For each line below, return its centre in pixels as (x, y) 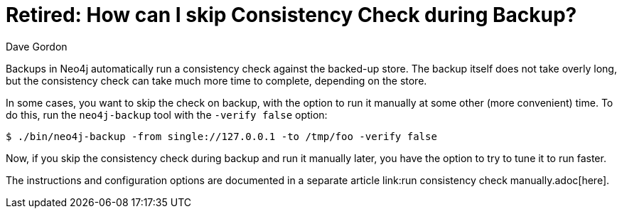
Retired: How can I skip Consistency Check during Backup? (291, 15)
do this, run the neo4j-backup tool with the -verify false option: (167, 114)
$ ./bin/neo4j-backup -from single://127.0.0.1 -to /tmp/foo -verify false (221, 136)
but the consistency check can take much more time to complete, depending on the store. (216, 80)
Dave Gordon (37, 46)
